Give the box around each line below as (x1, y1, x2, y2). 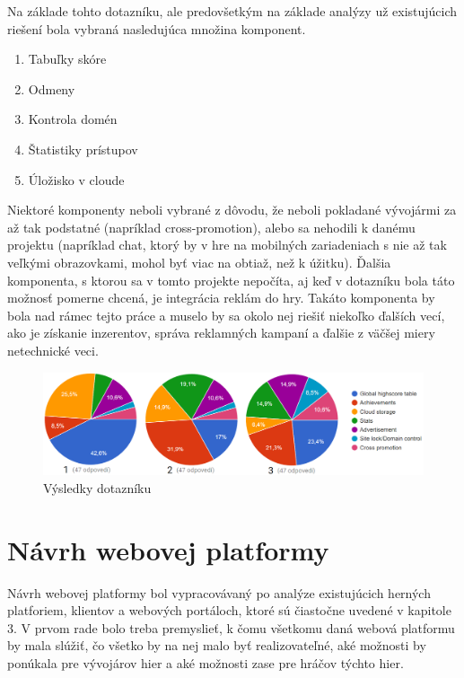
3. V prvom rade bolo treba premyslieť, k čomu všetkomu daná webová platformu (7, 618, 455, 637)
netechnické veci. (7, 340, 99, 359)
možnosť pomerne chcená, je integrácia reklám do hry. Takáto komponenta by (7, 288, 435, 307)
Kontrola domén (28, 110, 118, 128)
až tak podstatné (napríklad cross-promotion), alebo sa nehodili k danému (7, 217, 416, 236)
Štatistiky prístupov (28, 139, 138, 158)
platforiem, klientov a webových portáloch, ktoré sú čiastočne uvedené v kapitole (7, 601, 451, 620)
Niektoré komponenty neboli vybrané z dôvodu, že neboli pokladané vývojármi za (7, 200, 457, 219)
